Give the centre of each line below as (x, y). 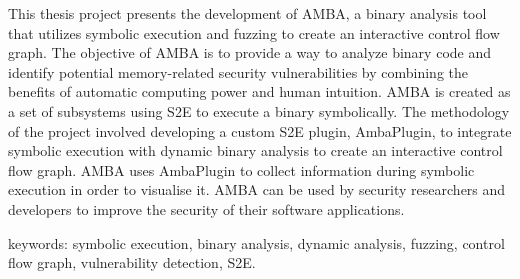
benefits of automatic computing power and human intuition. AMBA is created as (259, 91)
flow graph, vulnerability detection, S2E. (132, 262)
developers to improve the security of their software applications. (206, 208)
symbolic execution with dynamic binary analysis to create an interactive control (255, 150)
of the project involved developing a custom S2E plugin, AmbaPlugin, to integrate (260, 130)
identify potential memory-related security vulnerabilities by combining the (238, 71)
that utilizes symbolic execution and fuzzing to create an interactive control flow (254, 32)
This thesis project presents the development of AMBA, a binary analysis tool (247, 13)
